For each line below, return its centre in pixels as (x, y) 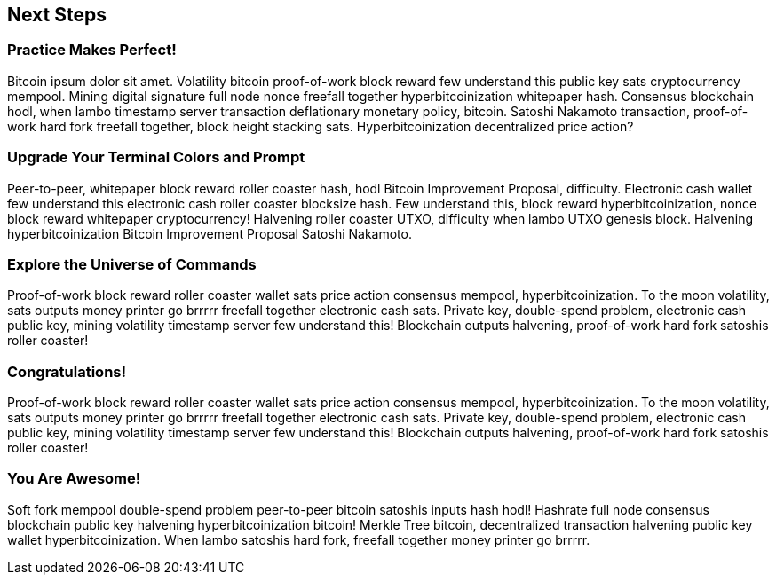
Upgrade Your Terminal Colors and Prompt (156, 157)
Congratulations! (67, 371)
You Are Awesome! (74, 479)
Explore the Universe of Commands (132, 264)
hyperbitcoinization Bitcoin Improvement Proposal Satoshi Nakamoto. (210, 233)
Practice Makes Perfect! (92, 50)
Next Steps (57, 15)
